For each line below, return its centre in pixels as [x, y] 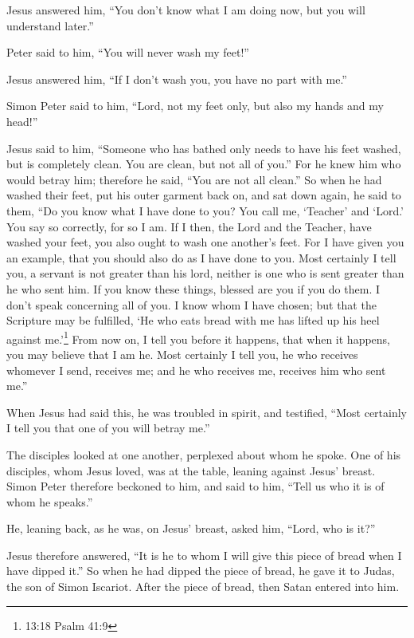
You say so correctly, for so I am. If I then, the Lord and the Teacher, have [189, 226]
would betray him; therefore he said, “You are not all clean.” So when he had [194, 179]
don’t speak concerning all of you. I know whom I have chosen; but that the [191, 304]
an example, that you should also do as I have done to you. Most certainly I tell [201, 257]
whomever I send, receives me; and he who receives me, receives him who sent [196, 370]
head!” [22, 121]
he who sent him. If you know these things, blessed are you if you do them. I [193, 288]
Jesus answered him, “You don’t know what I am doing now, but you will [186, 10]
